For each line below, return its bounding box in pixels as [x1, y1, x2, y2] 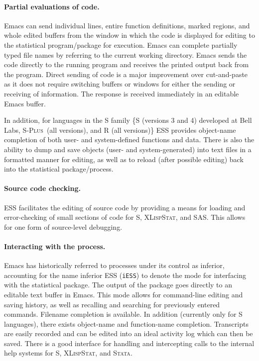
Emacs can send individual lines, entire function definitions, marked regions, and [4, 20, 250, 30]
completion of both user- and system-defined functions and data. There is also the [4, 134, 255, 145]
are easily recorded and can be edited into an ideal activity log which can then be [4, 328, 253, 339]
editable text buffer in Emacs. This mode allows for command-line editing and [4, 289, 243, 299]
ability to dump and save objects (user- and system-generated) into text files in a [4, 144, 252, 154]
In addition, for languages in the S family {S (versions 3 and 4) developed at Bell [4, 115, 252, 125]
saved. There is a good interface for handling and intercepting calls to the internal [4, 338, 255, 348]
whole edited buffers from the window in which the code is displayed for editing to [4, 30, 255, 40]
